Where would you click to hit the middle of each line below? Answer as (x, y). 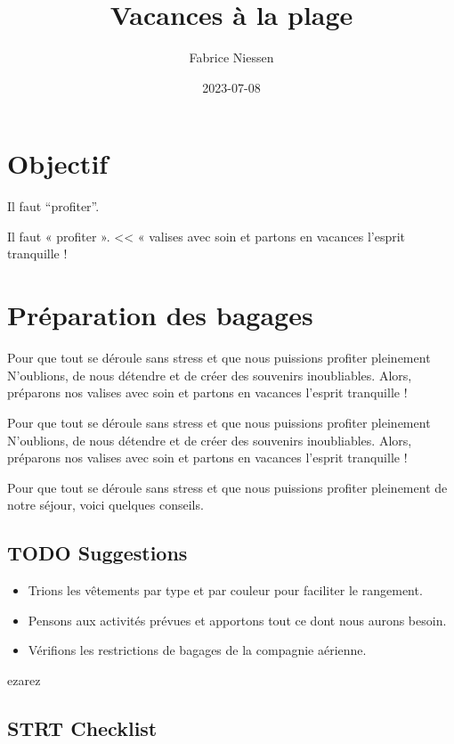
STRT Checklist (82, 728)
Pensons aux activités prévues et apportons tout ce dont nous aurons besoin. (237, 620)
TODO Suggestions (97, 553)
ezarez (24, 679)
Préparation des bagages (160, 315)
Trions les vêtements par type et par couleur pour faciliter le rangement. (225, 590)
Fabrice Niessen (231, 57)
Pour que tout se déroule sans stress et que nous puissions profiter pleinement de (227, 487)
